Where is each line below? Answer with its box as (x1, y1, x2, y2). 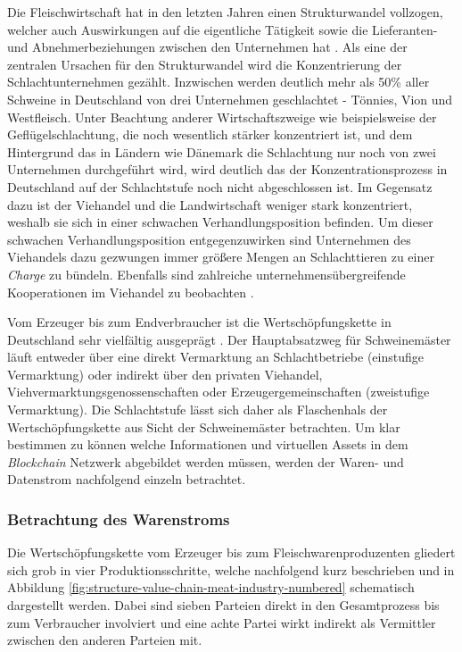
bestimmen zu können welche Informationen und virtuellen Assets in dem (7, 435, 408, 454)
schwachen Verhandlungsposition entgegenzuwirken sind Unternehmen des (7, 230, 411, 248)
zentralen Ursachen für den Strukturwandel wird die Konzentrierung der (7, 54, 402, 73)
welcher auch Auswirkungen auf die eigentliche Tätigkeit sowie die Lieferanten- (7, 20, 438, 38)
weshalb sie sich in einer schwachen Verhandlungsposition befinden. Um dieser (7, 213, 433, 231)
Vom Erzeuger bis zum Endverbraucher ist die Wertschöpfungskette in (7, 313, 392, 331)
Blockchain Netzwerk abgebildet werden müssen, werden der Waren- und (7, 452, 404, 471)
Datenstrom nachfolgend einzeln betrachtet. (7, 470, 246, 489)
